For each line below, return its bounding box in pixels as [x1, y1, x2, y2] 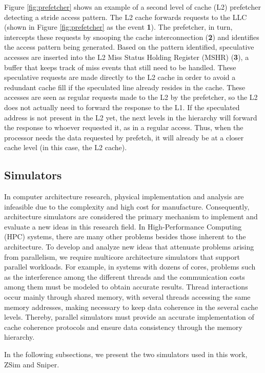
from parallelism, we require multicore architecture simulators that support [4, 251, 240, 262]
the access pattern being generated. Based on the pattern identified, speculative [4, 42, 254, 52]
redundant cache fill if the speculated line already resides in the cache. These [4, 81, 246, 92]
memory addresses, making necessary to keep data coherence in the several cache [4, 301, 258, 312]
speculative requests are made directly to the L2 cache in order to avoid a [4, 72, 236, 82]
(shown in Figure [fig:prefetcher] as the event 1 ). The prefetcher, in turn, [4, 22, 233, 32]
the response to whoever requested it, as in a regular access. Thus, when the [4, 122, 243, 133]
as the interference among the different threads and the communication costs [4, 271, 245, 282]
